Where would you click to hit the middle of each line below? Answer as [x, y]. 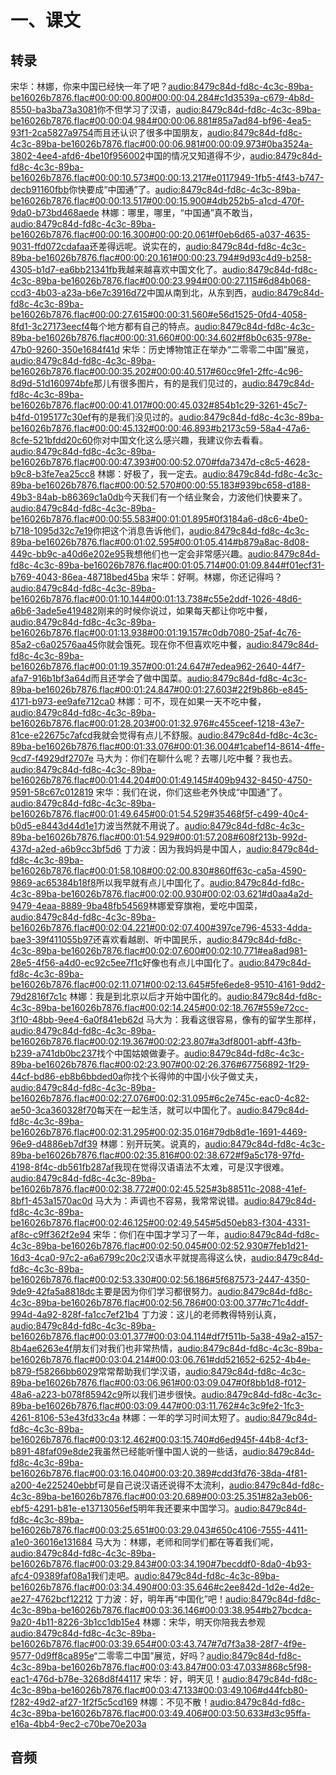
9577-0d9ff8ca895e [52, 1655]
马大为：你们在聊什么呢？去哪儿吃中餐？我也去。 [196, 758]
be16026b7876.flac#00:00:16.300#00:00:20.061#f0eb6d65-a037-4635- [160, 234]
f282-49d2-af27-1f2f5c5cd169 [74, 1702]
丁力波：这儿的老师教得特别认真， [211, 1314]
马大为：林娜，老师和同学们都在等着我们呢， [186, 1542]
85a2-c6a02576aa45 [54, 644]
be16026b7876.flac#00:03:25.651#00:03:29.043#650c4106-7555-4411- [159, 1530]
